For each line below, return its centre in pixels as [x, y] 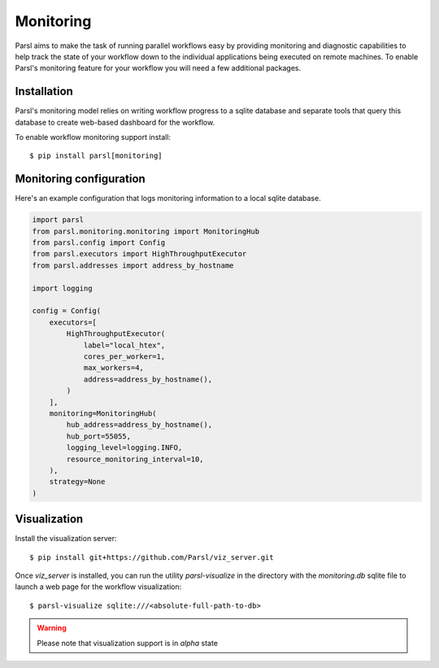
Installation [44, 92]
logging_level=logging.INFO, [124, 448]
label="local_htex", [124, 345]
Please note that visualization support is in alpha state [128, 643]
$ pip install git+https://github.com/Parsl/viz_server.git [152, 557]
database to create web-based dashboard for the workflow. [115, 122]
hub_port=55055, [99, 436]
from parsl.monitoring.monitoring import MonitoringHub [146, 231]
